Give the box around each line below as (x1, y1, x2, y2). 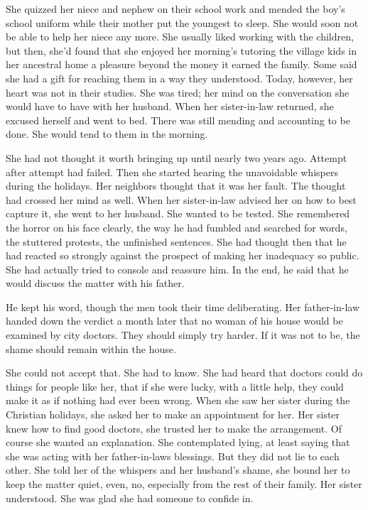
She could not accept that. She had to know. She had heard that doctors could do (6, 365, 363, 380)
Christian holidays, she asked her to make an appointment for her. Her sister (6, 407, 340, 422)
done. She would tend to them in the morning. (6, 126, 208, 141)
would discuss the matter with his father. (6, 276, 185, 291)
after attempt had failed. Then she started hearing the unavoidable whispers (6, 164, 338, 179)
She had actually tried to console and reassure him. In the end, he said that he (6, 261, 349, 276)
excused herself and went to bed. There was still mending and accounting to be (6, 112, 350, 127)
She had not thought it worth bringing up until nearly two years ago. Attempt (6, 150, 347, 165)
